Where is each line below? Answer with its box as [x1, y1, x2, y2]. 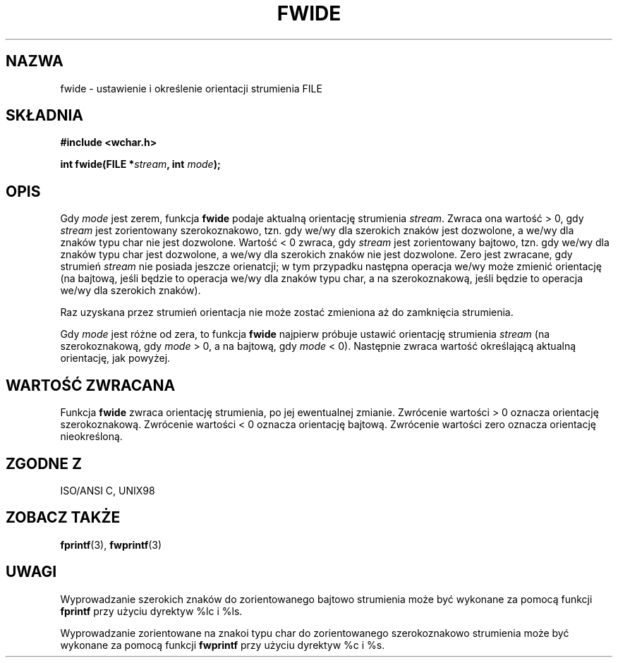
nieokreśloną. [60, 430, 123, 443]
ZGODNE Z [6, 454, 83, 473]
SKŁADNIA [6, 107, 83, 125]
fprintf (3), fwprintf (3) [60, 538, 162, 551]
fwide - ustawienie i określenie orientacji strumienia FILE [60, 82, 322, 95]
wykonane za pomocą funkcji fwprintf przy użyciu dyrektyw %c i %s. [60, 638, 385, 651]
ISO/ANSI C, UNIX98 [60, 484, 155, 497]
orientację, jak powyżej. [60, 352, 171, 365]
